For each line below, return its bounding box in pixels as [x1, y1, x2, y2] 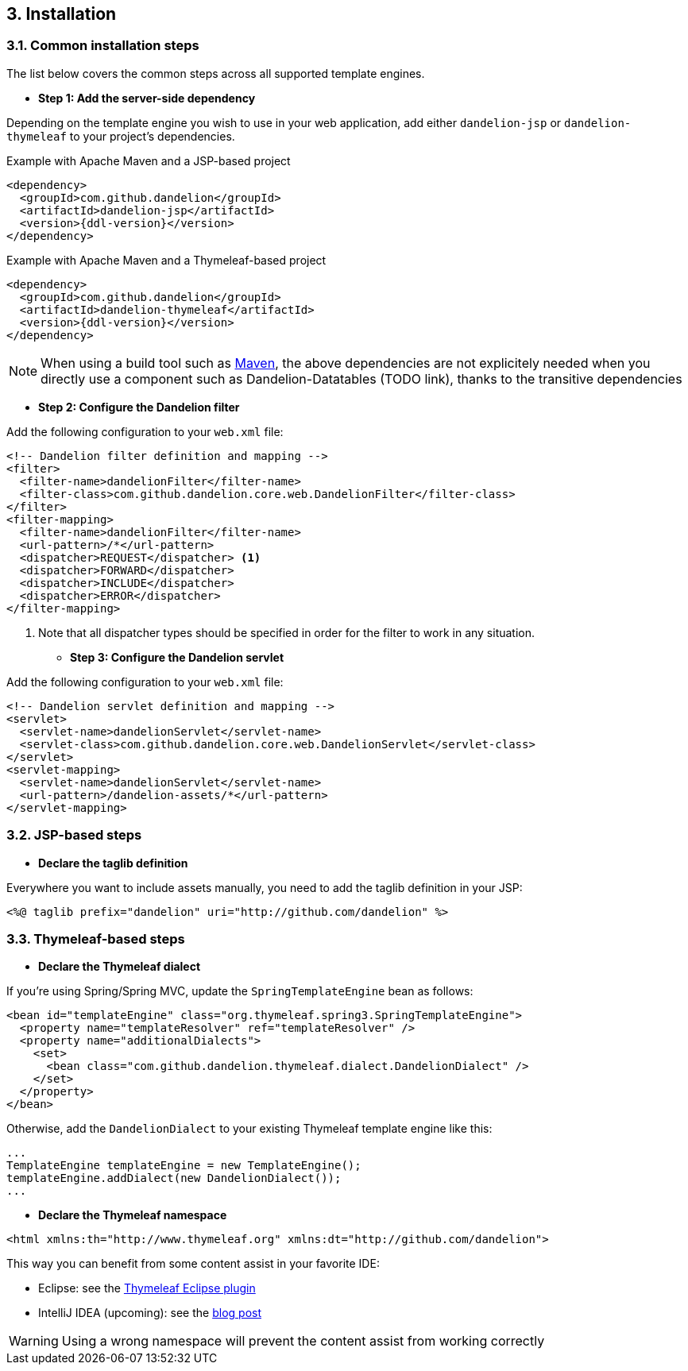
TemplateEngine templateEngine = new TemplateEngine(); [6, 1159, 361, 1172]
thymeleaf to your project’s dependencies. [6, 129, 235, 143]
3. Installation [6, 4, 117, 24]
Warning [9, 1333, 59, 1350]
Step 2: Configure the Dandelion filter [38, 400, 240, 414]
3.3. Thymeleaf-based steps [6, 930, 185, 947]
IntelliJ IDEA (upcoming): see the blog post [38, 1306, 261, 1320]
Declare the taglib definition [38, 855, 188, 870]
